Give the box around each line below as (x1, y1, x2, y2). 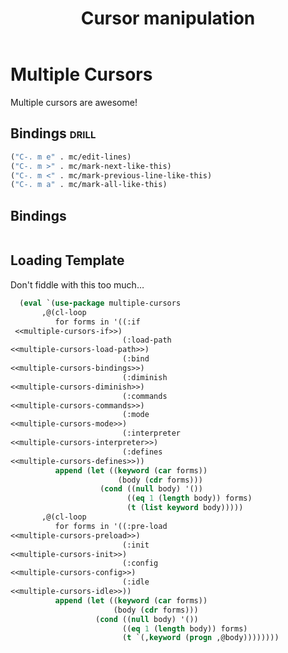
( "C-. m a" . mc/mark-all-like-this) (10, 180, 168, 190)
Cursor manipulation (80, 7, 256, 30)
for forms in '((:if (54, 317, 141, 327)
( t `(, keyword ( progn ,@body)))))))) (121, 633, 280, 643)
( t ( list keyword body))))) (126, 503, 244, 513)
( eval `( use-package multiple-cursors (19, 298, 182, 308)
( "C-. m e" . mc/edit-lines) (10, 152, 132, 162)
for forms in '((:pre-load (54, 521, 168, 531)
